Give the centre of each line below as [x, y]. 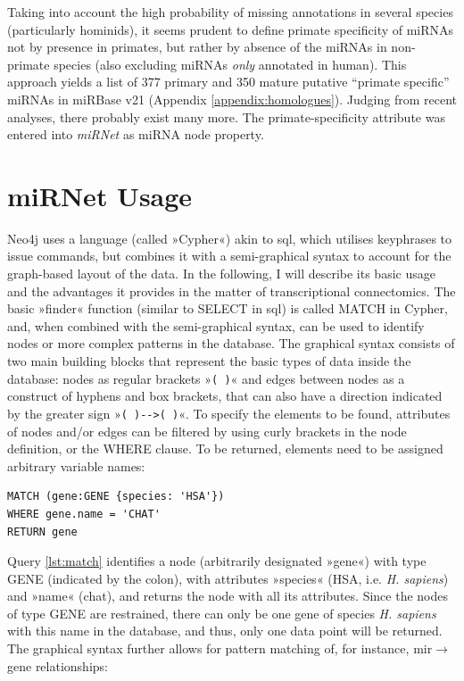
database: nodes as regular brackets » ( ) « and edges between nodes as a [206, 378]
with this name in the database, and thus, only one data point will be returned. [225, 631]
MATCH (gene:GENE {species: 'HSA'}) [116, 497]
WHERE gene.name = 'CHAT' [84, 514]
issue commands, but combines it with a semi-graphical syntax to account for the [229, 256]
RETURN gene [42, 532]
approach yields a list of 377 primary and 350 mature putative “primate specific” [228, 82]
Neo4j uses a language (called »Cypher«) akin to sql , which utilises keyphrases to [230, 238]
